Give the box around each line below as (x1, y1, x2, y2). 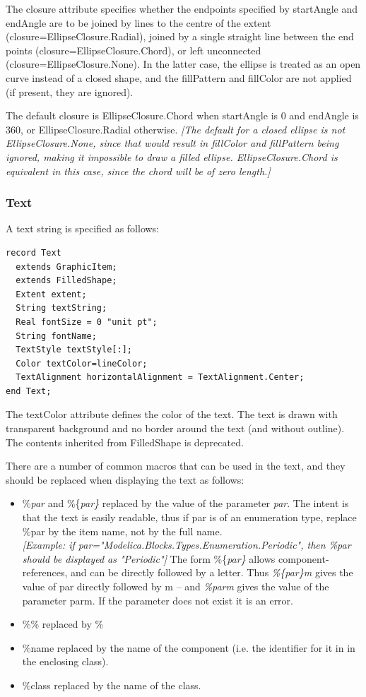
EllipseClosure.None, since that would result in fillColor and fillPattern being (6, 136, 339, 150)
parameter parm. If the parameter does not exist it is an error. (22, 592, 293, 607)
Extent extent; (16, 289, 87, 299)
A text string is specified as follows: (6, 221, 160, 236)
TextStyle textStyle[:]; (16, 345, 132, 355)
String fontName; (16, 330, 97, 341)
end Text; (6, 386, 52, 396)
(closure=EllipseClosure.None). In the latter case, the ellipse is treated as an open (6, 56, 361, 71)
